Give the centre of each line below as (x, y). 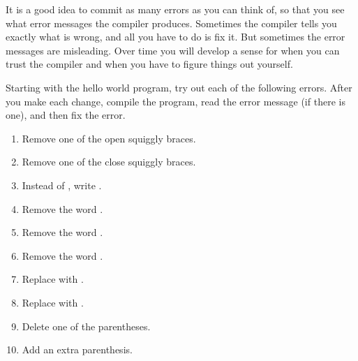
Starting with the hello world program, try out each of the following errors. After (179, 87)
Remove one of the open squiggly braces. (109, 138)
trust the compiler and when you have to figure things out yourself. (149, 64)
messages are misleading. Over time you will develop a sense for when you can (173, 50)
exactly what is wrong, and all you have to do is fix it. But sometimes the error (176, 37)
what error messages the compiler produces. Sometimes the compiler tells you (171, 23)
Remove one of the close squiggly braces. (109, 162)
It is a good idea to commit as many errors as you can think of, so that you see (175, 9)
